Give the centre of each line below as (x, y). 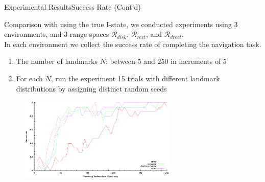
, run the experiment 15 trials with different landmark (135, 78)
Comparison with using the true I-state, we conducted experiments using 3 (121, 24)
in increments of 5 (199, 61)
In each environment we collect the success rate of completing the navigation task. (133, 44)
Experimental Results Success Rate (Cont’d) (73, 7)
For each (29, 78)
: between (120, 61)
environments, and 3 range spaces (57, 34)
